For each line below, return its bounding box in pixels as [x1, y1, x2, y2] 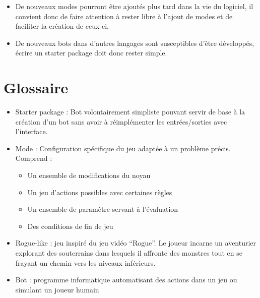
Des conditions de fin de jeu [27, 220, 113, 231]
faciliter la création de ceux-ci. [15, 21, 109, 31]
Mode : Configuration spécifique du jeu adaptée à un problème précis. [15, 143, 231, 153]
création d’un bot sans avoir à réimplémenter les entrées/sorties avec [15, 116, 227, 127]
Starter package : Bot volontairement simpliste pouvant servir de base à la [15, 106, 245, 117]
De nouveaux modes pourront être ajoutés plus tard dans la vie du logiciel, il [15, 1, 253, 11]
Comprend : [15, 153, 52, 163]
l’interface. [15, 126, 48, 137]
